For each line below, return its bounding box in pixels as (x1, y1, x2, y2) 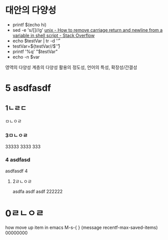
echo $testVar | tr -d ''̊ (12, 37, 59, 43)
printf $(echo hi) (12, 21, 47, 28)
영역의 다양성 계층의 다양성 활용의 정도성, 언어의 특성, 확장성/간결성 (5, 64, 138, 70)
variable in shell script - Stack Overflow (12, 32, 95, 38)
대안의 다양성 (5, 5, 57, 16)
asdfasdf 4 (5, 168, 28, 174)
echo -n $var (12, 54, 40, 60)
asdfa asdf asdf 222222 (12, 188, 63, 195)
